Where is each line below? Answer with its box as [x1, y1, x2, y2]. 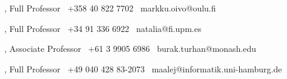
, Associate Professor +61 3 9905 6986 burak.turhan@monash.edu [4, 42, 257, 55]
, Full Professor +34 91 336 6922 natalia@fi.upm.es [4, 22, 202, 34]
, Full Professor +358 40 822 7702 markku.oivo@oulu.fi [4, 2, 216, 14]
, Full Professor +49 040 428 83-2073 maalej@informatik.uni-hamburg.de [4, 62, 282, 75]
